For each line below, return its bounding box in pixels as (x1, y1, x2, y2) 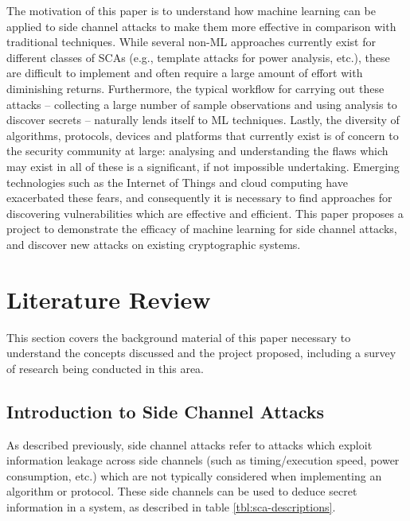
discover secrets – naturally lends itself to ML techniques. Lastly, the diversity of (6, 111, 400, 128)
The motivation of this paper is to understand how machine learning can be (6, 2, 376, 18)
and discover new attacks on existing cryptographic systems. (6, 235, 301, 252)
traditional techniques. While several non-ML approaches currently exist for (6, 33, 376, 50)
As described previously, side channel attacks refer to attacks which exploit (6, 436, 373, 453)
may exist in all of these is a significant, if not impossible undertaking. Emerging (6, 157, 400, 174)
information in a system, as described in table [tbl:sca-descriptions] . (6, 498, 336, 515)
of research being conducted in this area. (6, 360, 204, 376)
